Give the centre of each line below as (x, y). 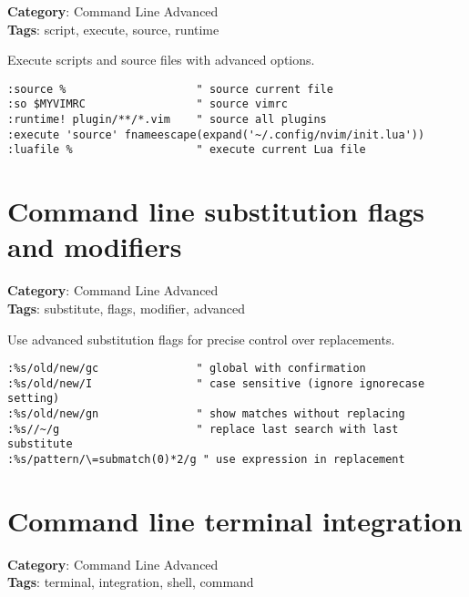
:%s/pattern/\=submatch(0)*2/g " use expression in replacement (206, 460)
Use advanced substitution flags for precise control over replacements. (201, 339)
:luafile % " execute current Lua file (187, 150)
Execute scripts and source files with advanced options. (161, 60)
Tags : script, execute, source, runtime (113, 29)
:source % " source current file (170, 89)
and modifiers (95, 247)
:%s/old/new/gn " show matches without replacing (206, 414)
